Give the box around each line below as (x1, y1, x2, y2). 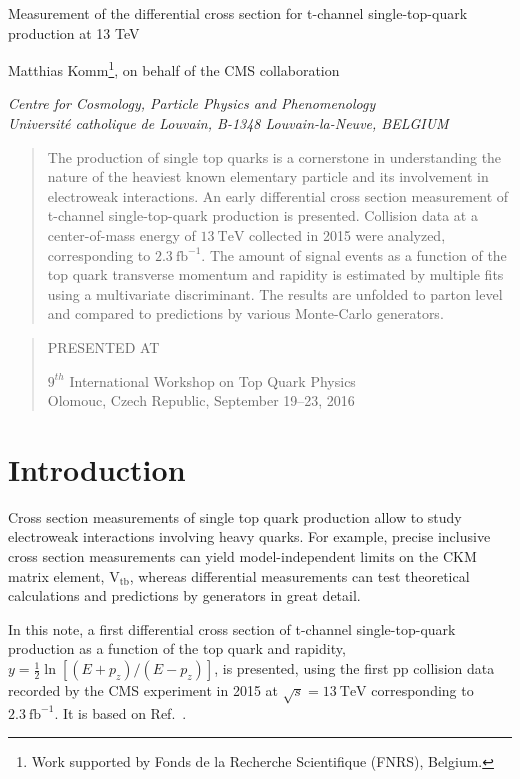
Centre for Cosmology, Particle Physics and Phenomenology (8, 93, 376, 114)
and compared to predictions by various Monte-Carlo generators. (47, 303, 444, 324)
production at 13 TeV (8, 22, 140, 43)
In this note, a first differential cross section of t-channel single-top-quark (8, 618, 456, 639)
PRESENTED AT (47, 336, 160, 357)
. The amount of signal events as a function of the (201, 244, 507, 265)
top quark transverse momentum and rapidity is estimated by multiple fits (47, 264, 504, 285)
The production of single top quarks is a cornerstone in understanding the (47, 146, 502, 167)
